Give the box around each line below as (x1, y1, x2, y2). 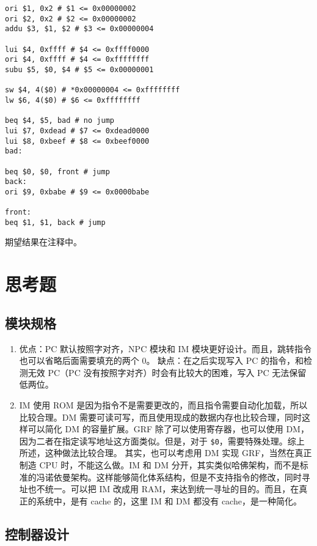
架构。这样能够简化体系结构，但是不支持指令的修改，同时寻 (70, 470, 310, 483)
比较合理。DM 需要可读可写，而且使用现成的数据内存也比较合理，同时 (19, 410, 302, 423)
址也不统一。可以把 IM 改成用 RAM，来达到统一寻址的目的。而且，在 (19, 482, 299, 495)
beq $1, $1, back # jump (5, 218, 106, 227)
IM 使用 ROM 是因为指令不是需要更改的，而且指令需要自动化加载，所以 (19, 398, 308, 411)
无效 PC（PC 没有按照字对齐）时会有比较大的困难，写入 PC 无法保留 (27, 366, 307, 378)
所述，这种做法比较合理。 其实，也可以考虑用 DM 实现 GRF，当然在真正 (19, 446, 312, 459)
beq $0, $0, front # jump (5, 167, 110, 176)
